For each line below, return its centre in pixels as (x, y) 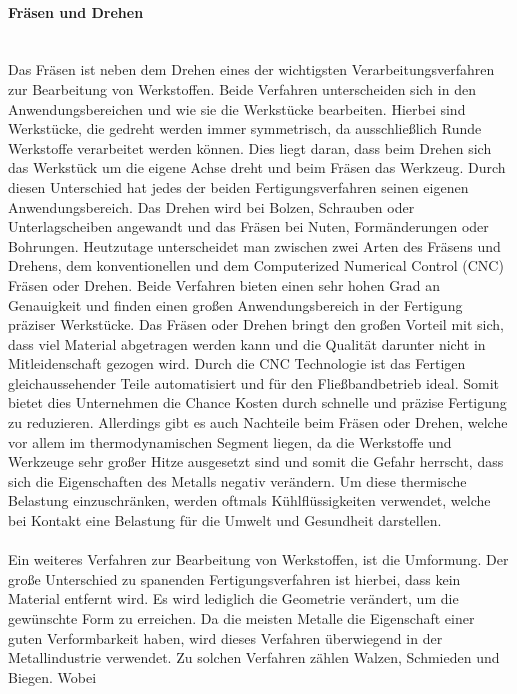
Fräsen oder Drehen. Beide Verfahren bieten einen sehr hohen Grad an (224, 284)
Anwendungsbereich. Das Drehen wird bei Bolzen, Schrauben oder (211, 206)
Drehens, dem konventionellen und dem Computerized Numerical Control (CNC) (256, 265)
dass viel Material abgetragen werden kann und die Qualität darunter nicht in (247, 343)
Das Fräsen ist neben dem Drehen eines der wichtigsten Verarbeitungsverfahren (251, 69)
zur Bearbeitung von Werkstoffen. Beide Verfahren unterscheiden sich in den (242, 88)
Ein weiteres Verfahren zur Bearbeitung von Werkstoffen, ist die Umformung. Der (258, 559)
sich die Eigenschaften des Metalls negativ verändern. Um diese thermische (237, 480)
